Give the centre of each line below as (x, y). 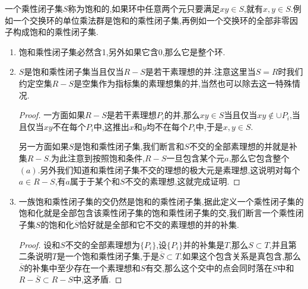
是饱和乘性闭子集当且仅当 (74, 72)
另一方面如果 (44, 146)
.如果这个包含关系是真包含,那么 (241, 256)
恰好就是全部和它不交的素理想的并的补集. (159, 224)
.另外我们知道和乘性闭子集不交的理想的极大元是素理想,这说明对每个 (169, 169)
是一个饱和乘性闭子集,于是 (108, 256)
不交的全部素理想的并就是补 (243, 146)
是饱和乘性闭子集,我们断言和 (129, 146)
